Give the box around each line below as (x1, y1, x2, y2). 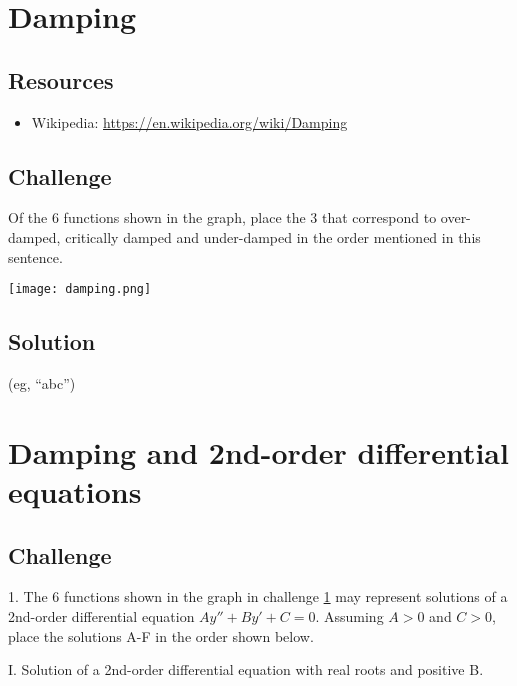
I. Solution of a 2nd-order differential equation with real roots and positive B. (8, 659, 484, 680)
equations (8, 470, 142, 511)
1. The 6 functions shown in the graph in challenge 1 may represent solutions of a (8, 586, 508, 607)
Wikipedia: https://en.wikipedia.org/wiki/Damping (31, 111, 348, 132)
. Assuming (315, 605, 384, 626)
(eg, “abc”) (8, 373, 76, 394)
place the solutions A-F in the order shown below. (8, 625, 314, 646)
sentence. (8, 246, 63, 267)
